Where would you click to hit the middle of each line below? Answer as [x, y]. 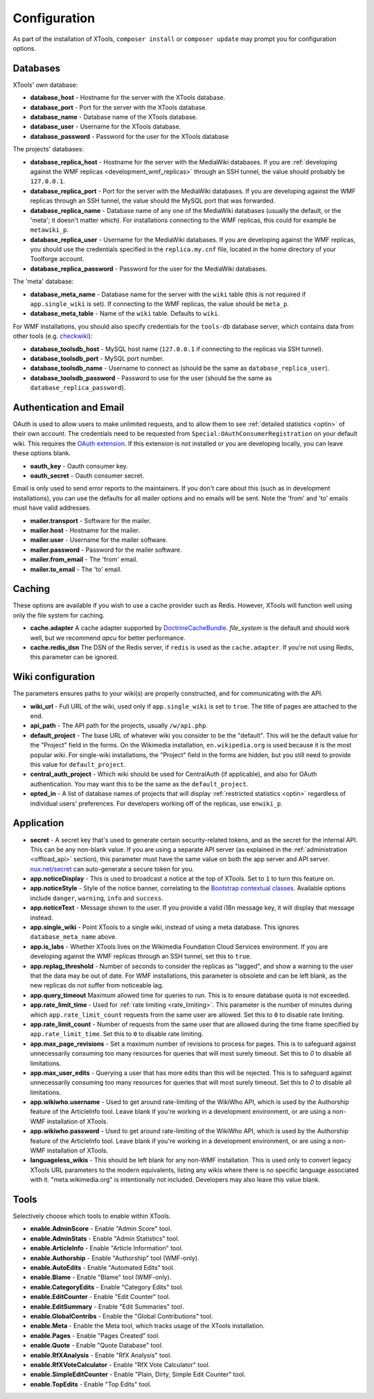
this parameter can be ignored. [74, 657]
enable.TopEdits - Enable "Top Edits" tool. [91, 1384]
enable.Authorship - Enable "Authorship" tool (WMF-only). [115, 1258]
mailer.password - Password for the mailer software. [106, 550]
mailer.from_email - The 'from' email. [84, 559]
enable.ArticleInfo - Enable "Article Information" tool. [107, 1248]
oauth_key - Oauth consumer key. [79, 466]
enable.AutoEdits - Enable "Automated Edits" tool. [103, 1268]
